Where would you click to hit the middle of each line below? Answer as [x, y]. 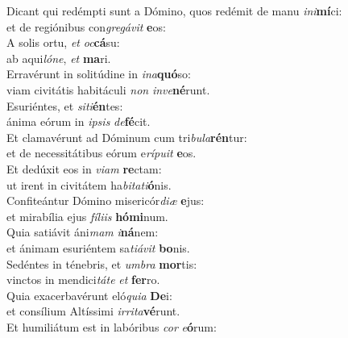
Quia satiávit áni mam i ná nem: [83, 232]
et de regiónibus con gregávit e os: [86, 26]
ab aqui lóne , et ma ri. [59, 58]
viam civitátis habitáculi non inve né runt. [108, 89]
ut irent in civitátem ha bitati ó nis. [89, 184]
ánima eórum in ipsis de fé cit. [79, 121]
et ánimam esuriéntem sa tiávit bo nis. [98, 247]
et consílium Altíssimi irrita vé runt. [93, 311]
